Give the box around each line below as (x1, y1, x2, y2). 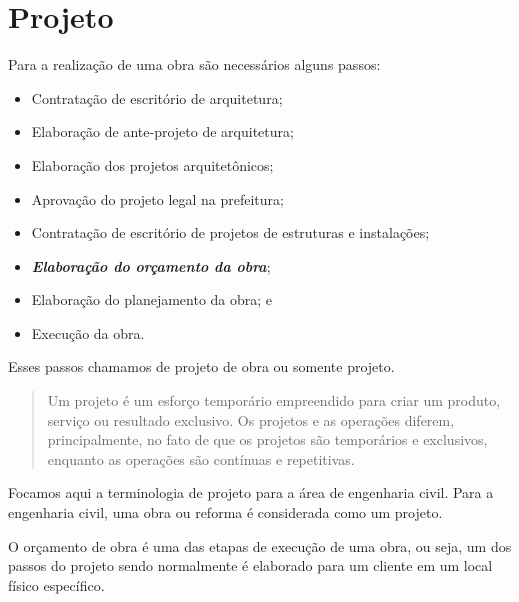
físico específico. (8, 574, 105, 595)
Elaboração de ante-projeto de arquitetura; (31, 121, 294, 142)
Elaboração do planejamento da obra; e (31, 289, 273, 310)
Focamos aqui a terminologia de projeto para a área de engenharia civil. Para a (8, 482, 494, 503)
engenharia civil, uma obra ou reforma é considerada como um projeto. (8, 502, 443, 523)
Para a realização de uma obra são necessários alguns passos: (8, 54, 381, 75)
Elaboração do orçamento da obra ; (31, 255, 271, 276)
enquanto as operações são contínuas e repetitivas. (47, 448, 355, 469)
